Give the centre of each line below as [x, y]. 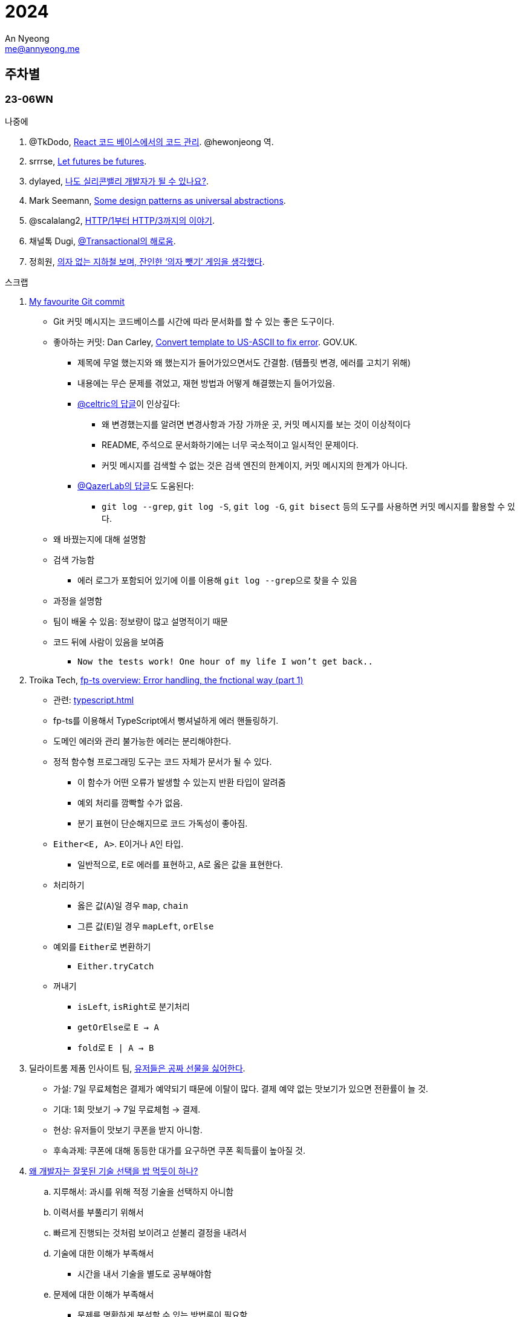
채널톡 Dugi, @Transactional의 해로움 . [102, 241]
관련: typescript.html [94, 700]
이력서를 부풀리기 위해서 [99, 1212]
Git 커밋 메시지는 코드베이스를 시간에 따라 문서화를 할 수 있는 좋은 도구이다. [194, 321]
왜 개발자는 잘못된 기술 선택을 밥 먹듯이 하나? [114, 1171]
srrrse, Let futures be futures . [88, 161]
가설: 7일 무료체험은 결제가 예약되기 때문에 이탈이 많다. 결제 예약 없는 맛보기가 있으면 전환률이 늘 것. [241, 1088]
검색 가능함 [74, 559]
